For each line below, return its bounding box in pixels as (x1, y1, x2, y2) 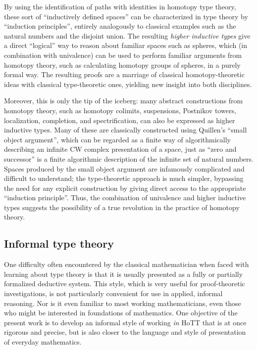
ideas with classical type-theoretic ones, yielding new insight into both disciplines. (4, 79, 252, 89)
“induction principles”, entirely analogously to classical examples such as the (4, 21, 236, 31)
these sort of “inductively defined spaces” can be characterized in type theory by (4, 11, 248, 21)
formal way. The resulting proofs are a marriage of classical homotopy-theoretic (4, 69, 245, 80)
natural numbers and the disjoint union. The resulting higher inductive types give (4, 30, 251, 41)
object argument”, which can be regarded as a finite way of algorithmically (4, 134, 231, 144)
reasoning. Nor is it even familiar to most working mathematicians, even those (4, 298, 241, 308)
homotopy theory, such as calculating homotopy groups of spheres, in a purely (4, 59, 241, 70)
